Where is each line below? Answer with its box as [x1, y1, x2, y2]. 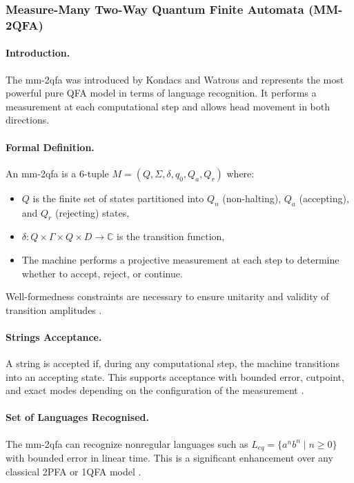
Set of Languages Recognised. [6, 410, 149, 424]
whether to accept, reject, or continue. [21, 266, 183, 280]
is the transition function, [117, 229, 225, 244]
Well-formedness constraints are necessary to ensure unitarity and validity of [6, 289, 329, 304]
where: [226, 166, 255, 180]
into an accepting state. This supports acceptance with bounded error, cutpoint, [6, 369, 344, 384]
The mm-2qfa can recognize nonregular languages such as [6, 436, 248, 451]
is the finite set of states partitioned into [32, 190, 204, 205]
